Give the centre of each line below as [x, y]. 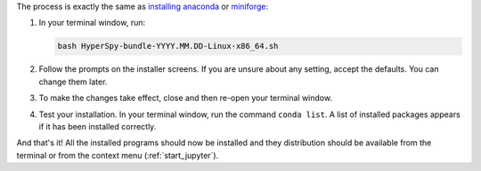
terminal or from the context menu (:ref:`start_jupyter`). [118, 155]
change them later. [73, 82]
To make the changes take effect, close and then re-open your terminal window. [186, 98]
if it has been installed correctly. [98, 126]
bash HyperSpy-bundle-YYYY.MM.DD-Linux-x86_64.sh [168, 46]
